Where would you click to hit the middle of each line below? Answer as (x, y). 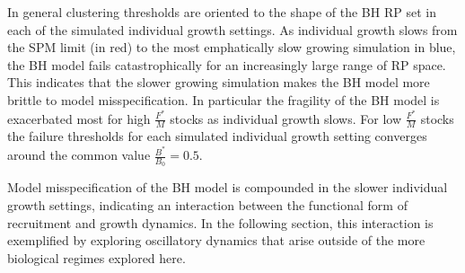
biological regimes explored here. (97, 257)
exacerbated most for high (79, 118)
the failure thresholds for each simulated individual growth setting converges (217, 136)
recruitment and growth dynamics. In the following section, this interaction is (220, 222)
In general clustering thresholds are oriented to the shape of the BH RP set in (222, 12)
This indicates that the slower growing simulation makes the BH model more (219, 82)
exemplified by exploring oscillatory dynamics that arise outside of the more (216, 240)
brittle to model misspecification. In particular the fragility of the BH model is (224, 99)
